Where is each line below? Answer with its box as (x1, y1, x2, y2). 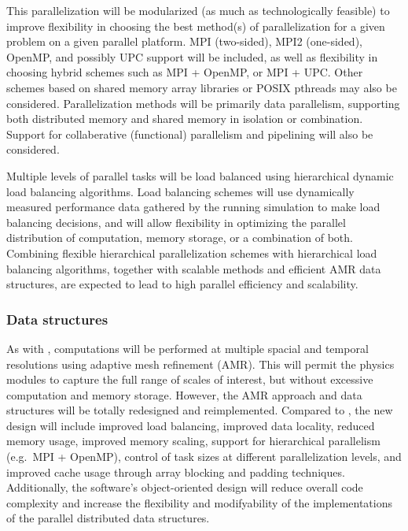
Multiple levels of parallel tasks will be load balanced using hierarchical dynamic (6, 167, 394, 184)
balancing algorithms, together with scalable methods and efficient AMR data (6, 260, 381, 277)
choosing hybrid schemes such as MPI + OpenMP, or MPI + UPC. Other (6, 64, 363, 80)
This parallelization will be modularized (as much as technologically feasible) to (6, 2, 390, 18)
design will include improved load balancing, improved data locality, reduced (6, 417, 375, 433)
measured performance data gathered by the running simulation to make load (6, 199, 380, 215)
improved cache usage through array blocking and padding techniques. (6, 463, 345, 480)
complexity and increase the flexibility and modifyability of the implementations (6, 494, 393, 511)
